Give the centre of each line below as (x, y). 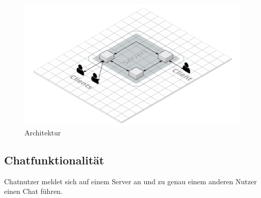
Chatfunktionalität (54, 160)
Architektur (43, 133)
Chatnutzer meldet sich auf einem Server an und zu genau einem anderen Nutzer (130, 181)
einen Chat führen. (33, 191)
